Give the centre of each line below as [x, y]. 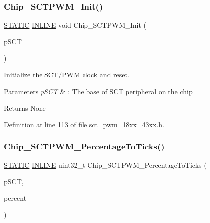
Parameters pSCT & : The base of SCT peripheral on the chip [98, 91]
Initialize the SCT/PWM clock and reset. [67, 74]
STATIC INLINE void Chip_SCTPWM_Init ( [75, 25]
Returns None [25, 108]
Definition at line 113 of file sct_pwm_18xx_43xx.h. [84, 124]
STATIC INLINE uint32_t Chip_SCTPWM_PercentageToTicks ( [105, 165]
